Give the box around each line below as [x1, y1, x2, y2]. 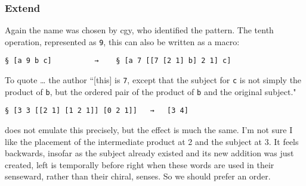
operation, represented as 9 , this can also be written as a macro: [5, 35, 240, 48]
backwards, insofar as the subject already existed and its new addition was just [5, 147, 294, 159]
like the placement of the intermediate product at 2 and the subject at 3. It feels [5, 135, 299, 147]
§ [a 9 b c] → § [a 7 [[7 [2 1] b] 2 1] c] [5, 56, 231, 65]
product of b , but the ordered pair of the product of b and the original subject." [5, 85, 296, 97]
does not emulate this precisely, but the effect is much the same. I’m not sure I [5, 124, 293, 136]
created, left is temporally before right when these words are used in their [5, 158, 274, 171]
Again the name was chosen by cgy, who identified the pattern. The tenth [5, 24, 274, 36]
